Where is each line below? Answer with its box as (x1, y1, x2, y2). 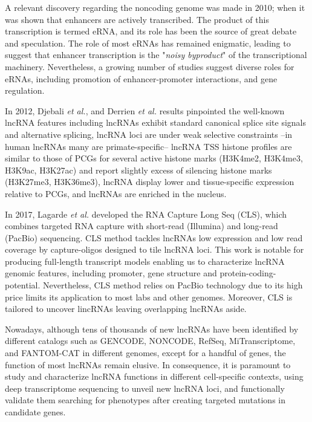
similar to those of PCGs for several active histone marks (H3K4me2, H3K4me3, (5, 152, 303, 164)
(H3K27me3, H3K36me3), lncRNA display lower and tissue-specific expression (5, 175, 294, 188)
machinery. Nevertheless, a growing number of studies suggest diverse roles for (5, 60, 294, 73)
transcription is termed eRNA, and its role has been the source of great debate (5, 25, 297, 37)
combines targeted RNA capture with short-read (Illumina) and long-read (5, 219, 278, 232)
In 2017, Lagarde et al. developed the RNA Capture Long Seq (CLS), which (5, 207, 287, 220)
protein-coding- (219, 267, 276, 279)
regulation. (5, 84, 45, 97)
